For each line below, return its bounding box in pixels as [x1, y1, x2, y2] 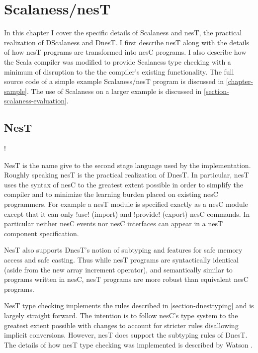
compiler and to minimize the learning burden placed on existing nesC [4, 189, 218, 199]
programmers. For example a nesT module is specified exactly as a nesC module [4, 199, 248, 209]
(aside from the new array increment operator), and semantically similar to [4, 264, 233, 274]
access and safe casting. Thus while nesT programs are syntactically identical [4, 255, 239, 265]
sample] [4, 86, 27, 96]
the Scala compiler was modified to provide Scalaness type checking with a [4, 56, 231, 67]
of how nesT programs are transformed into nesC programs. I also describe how [4, 47, 247, 57]
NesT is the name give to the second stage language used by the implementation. [4, 160, 251, 170]
